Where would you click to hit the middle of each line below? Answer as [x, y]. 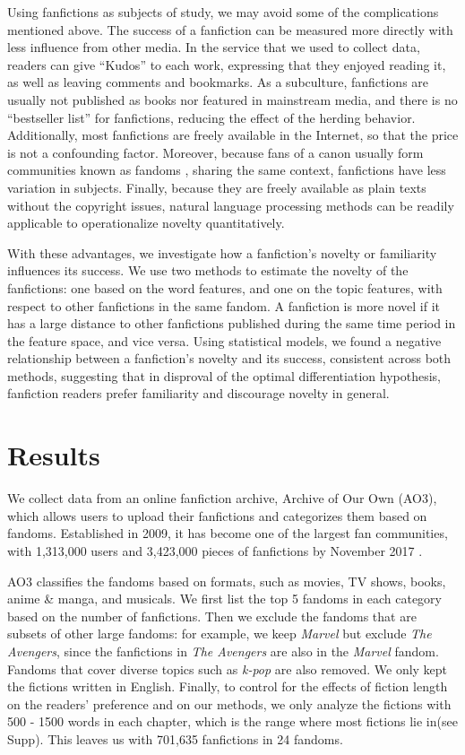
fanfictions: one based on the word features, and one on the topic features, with [225, 287]
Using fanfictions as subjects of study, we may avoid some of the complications [223, 12]
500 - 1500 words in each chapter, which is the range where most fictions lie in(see [232, 721]
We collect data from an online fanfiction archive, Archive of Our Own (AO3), [222, 498]
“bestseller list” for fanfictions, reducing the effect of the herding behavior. [211, 117]
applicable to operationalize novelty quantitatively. [146, 223]
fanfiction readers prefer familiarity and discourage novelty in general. [198, 393]
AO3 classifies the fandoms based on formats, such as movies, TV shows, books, [227, 581]
